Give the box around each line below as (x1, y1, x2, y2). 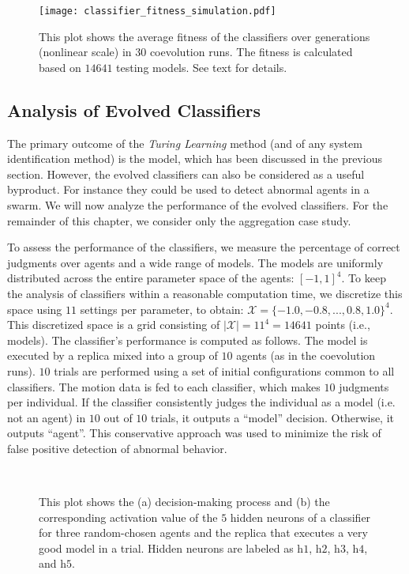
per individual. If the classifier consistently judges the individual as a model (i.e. (7, 394, 396, 410)
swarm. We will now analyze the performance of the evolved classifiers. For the (7, 197, 388, 213)
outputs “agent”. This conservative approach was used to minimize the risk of (7, 425, 381, 441)
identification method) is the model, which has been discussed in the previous (7, 150, 382, 167)
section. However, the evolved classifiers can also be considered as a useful (7, 165, 365, 182)
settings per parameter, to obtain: (80, 300, 244, 317)
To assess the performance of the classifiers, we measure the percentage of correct (7, 239, 400, 255)
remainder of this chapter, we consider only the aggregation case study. (7, 212, 351, 228)
